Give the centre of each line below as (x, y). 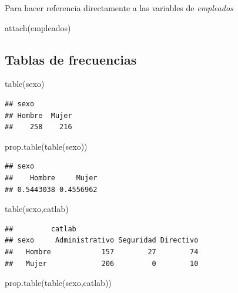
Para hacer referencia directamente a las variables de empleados (119, 8)
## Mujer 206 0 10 (102, 263)
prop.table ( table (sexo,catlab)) (58, 283)
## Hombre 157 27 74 (102, 252)
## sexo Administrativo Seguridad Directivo (102, 240)
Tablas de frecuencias (71, 59)
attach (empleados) (38, 27)
